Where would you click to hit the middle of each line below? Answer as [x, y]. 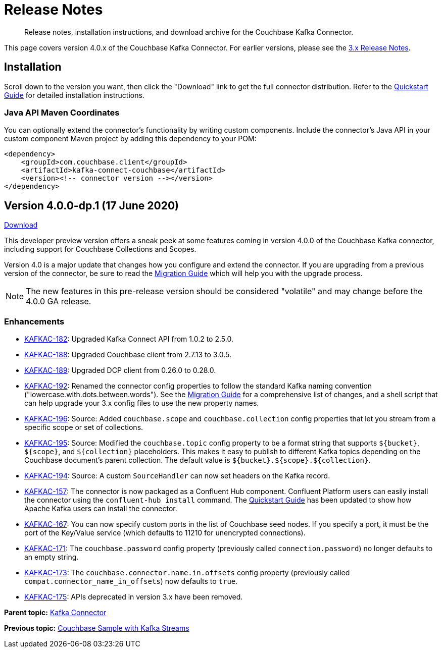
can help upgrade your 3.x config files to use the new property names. [142, 403]
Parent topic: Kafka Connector [55, 612]
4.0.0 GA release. [59, 302]
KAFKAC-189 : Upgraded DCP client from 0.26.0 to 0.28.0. [120, 370]
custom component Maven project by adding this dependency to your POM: [130, 139]
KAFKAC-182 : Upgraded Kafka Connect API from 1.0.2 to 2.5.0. [129, 339]
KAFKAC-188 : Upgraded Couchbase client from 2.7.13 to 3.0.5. [128, 354]
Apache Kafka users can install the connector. [101, 508]
